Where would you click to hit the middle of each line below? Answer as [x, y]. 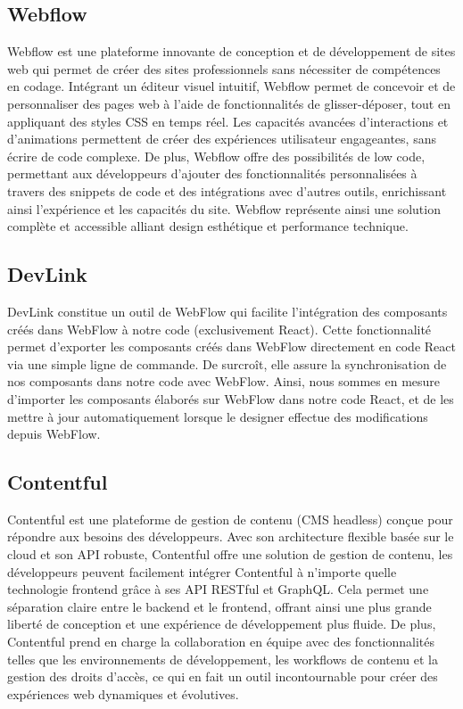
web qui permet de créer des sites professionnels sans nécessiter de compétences [224, 68]
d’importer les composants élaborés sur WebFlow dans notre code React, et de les [231, 398]
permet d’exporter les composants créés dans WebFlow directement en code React [231, 346]
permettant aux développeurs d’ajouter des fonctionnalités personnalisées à [212, 173]
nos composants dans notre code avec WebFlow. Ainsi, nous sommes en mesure [224, 381]
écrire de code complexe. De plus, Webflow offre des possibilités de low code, [216, 156]
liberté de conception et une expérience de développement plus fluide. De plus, [222, 624]
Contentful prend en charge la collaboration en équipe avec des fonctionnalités [221, 642]
